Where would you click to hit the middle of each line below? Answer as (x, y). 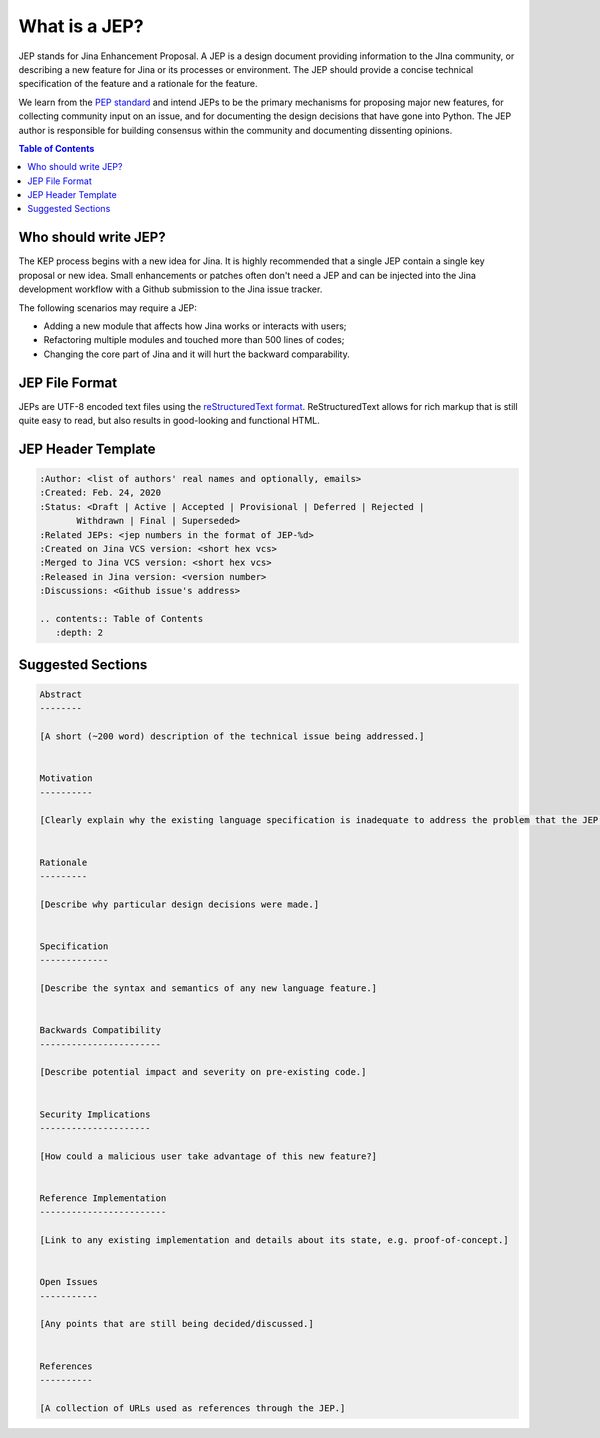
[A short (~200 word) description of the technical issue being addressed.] (232, 736)
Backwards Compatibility (100, 1030)
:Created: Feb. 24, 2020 (100, 493)
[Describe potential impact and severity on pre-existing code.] (203, 1072)
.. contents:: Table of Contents (121, 618)
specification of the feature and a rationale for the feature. (138, 84)
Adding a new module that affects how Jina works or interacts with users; (195, 326)
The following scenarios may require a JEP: (107, 307)
